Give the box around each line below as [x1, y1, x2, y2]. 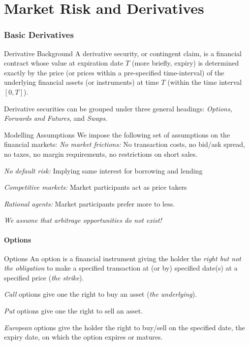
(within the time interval [167, 77, 242, 87]
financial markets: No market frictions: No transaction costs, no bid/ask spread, [4, 139, 245, 149]
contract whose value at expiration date [4, 58, 124, 68]
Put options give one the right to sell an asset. [4, 306, 143, 316]
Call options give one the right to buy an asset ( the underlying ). [4, 289, 197, 299]
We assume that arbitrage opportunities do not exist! [4, 215, 162, 225]
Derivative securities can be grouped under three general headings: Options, [4, 103, 232, 113]
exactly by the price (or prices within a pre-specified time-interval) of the [4, 67, 224, 77]
